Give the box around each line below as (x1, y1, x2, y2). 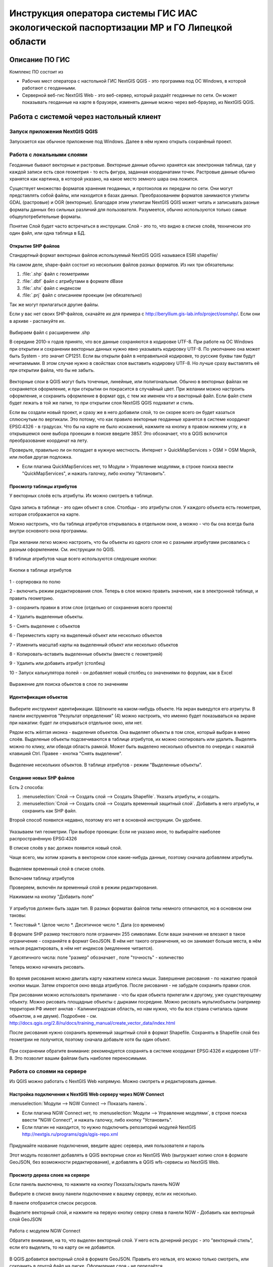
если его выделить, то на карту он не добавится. (9, 1244, 115, 1250)
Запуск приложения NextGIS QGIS (9, 128, 98, 135)
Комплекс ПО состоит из (9, 68, 63, 74)
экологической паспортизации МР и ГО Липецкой (9, 22, 233, 33)
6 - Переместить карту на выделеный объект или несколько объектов (9, 632, 163, 639)
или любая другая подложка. (9, 454, 73, 460)
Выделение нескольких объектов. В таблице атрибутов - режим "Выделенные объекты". (9, 762, 202, 768)
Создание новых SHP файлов (9, 775, 75, 781)
